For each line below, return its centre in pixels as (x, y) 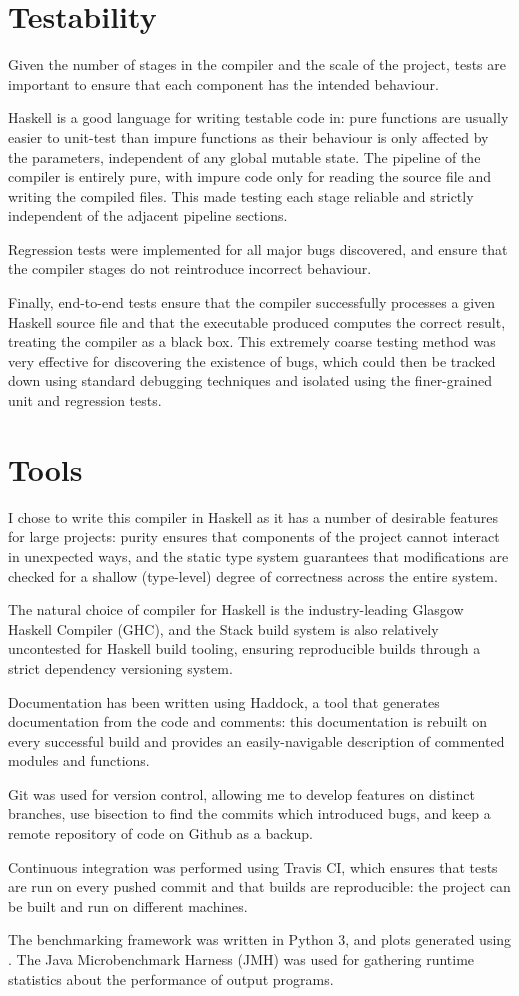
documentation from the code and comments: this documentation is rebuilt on (248, 721)
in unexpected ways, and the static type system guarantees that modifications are (258, 555)
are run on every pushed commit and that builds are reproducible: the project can (259, 886)
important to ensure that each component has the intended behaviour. (223, 83)
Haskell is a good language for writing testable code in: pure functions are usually (258, 117)
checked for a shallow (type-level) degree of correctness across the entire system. (253, 575)
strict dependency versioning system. (120, 667)
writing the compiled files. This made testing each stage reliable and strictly (241, 195)
